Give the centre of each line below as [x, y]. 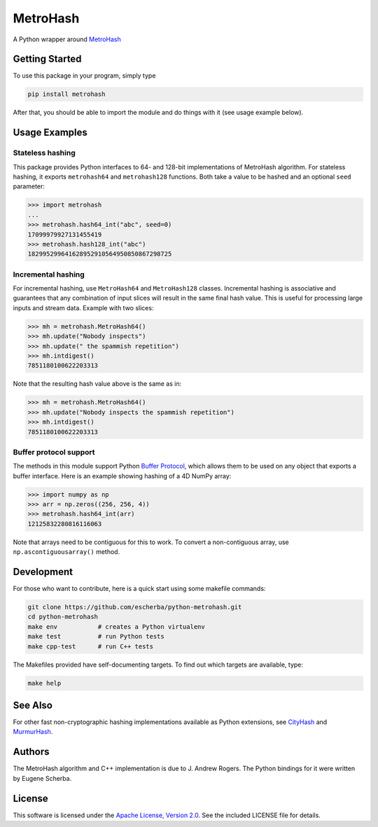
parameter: [29, 186]
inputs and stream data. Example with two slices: [83, 307]
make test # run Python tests [96, 637]
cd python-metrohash [63, 617]
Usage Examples [50, 133]
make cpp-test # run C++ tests [91, 646]
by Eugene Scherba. [42, 778]
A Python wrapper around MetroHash [67, 39]
